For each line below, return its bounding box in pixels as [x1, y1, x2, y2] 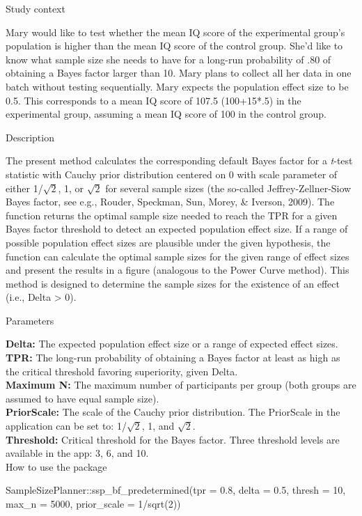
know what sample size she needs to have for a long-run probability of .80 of [6, 52, 331, 66]
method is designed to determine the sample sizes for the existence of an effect [6, 276, 340, 290]
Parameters [6, 313, 54, 327]
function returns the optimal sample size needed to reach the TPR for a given [6, 208, 338, 222]
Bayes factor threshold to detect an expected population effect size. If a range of [6, 221, 348, 236]
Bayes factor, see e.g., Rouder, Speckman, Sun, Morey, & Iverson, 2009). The [6, 194, 335, 209]
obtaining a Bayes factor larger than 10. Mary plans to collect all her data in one [6, 65, 352, 80]
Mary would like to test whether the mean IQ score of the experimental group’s [6, 24, 345, 39]
